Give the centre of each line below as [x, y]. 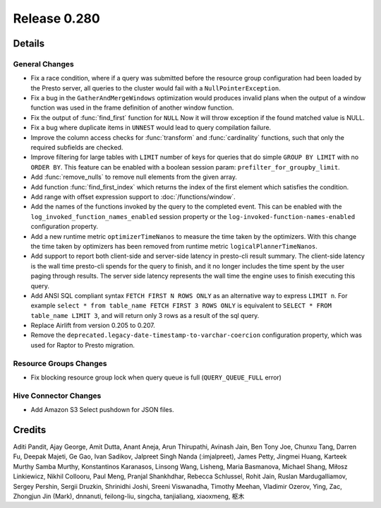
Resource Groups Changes [60, 363]
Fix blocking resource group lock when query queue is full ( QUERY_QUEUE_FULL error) [156, 377]
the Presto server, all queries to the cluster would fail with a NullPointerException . [156, 88]
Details [29, 43]
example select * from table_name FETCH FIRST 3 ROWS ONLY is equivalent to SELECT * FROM [181, 306]
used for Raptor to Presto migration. [83, 345]
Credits [30, 430]
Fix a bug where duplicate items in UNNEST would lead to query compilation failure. [151, 128]
